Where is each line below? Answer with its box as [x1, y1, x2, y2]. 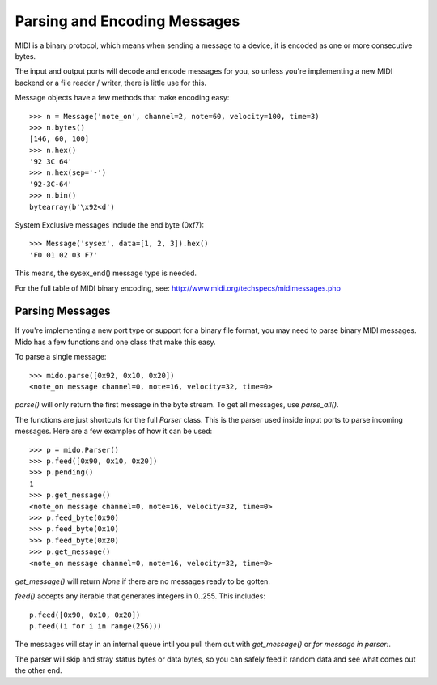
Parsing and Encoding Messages [15, 12, 240, 30]
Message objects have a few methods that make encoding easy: [15, 93, 230, 103]
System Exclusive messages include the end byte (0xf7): [15, 220, 204, 230]
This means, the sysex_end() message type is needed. [15, 268, 197, 279]
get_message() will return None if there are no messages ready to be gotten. [15, 576, 271, 586]
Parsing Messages [15, 304, 111, 318]
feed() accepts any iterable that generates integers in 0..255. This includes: [15, 591, 266, 601]
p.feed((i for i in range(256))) [29, 622, 162, 631]
